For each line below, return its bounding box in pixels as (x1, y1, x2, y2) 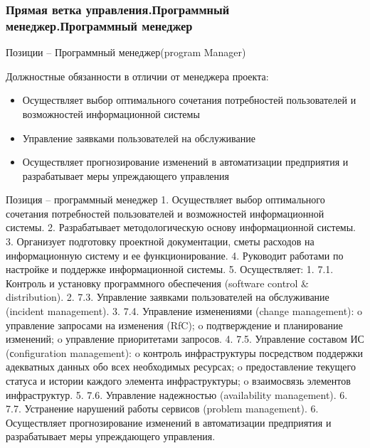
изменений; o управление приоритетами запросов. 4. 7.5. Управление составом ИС (6, 331, 364, 346)
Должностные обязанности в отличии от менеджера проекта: (6, 68, 269, 83)
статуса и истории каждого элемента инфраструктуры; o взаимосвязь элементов (6, 373, 351, 388)
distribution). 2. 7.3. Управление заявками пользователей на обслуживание (6, 289, 329, 304)
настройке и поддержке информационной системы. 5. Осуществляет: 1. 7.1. (6, 262, 334, 277)
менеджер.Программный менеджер (6, 16, 193, 34)
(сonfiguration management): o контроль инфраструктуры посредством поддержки (6, 345, 364, 360)
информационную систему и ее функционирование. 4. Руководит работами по (6, 247, 344, 262)
